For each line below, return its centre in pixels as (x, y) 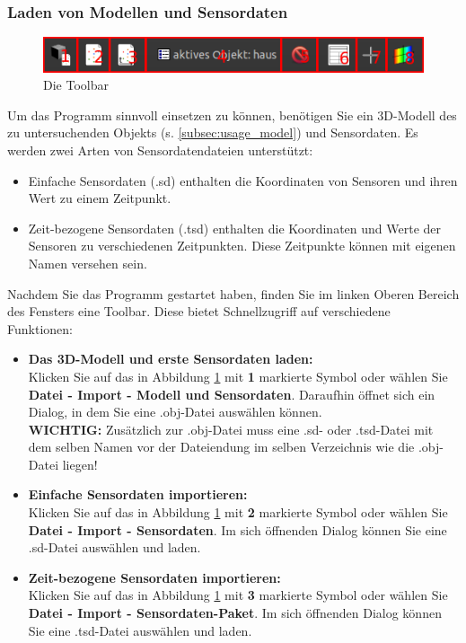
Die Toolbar (76, 85)
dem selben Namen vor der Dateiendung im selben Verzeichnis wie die (221, 447)
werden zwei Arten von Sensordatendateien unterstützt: (160, 150)
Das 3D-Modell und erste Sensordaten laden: (171, 359)
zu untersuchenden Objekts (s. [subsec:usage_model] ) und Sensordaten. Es (213, 132)
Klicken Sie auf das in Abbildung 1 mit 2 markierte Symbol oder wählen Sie (238, 512)
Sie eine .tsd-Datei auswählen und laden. (140, 630)
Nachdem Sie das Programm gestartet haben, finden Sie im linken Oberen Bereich (233, 293)
